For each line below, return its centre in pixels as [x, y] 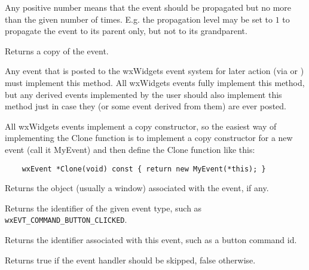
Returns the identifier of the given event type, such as [103, 208]
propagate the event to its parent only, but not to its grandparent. [126, 31]
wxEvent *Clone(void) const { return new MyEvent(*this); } [144, 169]
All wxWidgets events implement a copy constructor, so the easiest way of [141, 126]
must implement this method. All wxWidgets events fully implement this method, [155, 82]
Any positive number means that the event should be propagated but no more [148, 7]
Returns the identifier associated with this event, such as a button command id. [151, 240]
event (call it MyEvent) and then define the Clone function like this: [130, 149]
